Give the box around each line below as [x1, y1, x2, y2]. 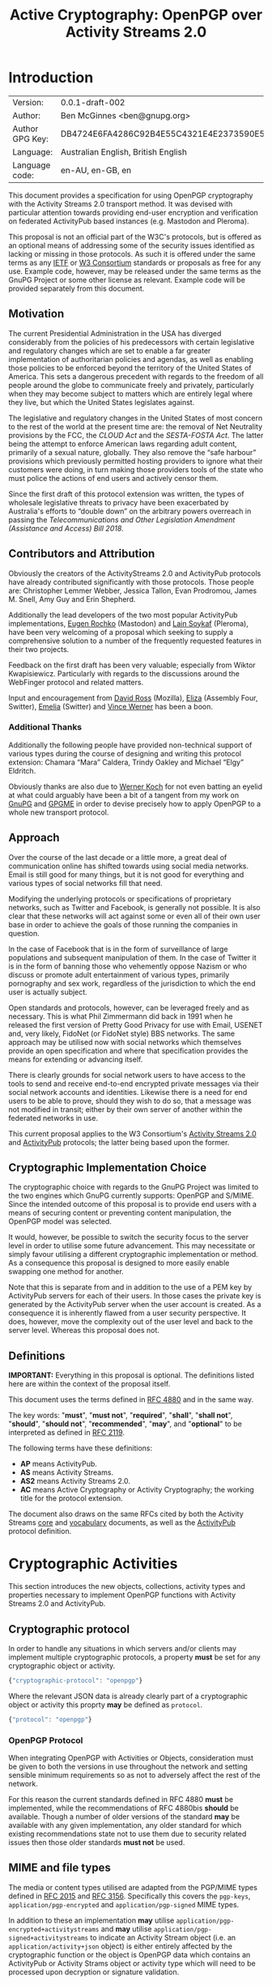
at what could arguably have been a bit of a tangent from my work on [8, 790, 240, 799]
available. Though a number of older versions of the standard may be [8, 1812, 240, 1821]
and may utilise [100, 1923, 152, 1933]
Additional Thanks [8, 722, 83, 733]
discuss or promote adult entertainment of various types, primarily [8, 969, 230, 979]
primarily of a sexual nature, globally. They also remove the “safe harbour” [8, 447, 257, 457]
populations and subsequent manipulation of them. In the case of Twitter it [8, 952, 257, 962]
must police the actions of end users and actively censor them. [8, 473, 219, 483]
